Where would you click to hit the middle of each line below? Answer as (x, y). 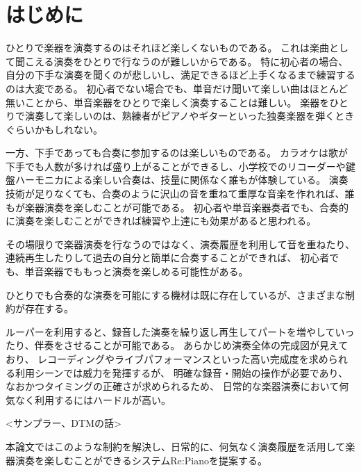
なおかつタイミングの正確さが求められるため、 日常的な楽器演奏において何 (177, 386)
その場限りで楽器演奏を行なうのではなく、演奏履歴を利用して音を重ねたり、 (180, 244)
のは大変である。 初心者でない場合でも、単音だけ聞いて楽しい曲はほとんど (177, 88)
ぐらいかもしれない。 (54, 129)
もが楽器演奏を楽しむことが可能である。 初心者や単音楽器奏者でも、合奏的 (177, 207)
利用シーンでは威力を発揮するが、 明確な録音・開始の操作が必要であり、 (181, 372)
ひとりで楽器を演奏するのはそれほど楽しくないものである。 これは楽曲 (168, 48)
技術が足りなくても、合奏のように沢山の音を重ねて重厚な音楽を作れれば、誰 (180, 194)
